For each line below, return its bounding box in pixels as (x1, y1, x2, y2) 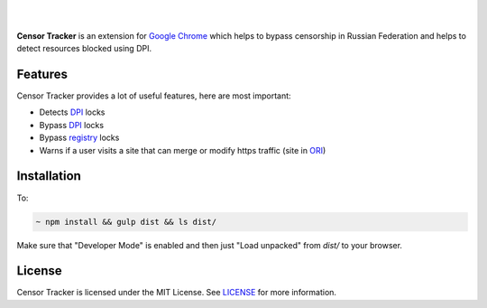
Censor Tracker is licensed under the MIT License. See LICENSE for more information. (16, 287, 337, 298)
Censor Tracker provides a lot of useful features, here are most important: (16, 90, 292, 101)
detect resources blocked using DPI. (16, 43, 152, 54)
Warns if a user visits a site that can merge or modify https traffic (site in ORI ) (39, 145, 326, 155)
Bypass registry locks (39, 132, 120, 144)
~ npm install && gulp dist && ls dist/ (35, 217, 216, 227)
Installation (16, 168, 81, 184)
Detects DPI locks (39, 107, 106, 117)
